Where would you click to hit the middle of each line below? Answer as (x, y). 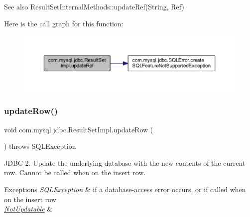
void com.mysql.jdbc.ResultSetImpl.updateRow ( (79, 129)
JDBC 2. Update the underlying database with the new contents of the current (125, 163)
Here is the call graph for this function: (64, 23)
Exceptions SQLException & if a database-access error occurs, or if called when (125, 189)
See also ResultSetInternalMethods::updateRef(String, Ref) (94, 6)
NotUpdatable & (28, 209)
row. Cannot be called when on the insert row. (75, 172)
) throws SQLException (40, 146)
